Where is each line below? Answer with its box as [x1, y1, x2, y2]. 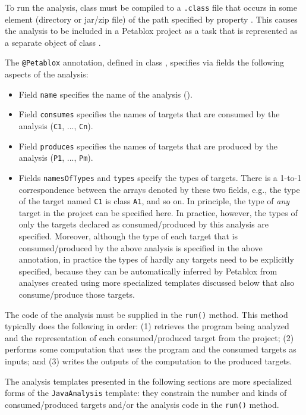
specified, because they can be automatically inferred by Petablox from [18, 264, 277, 277]
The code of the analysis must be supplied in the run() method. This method [5, 308, 288, 320]
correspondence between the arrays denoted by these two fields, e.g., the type [18, 183, 300, 195]
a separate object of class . [5, 36, 101, 48]
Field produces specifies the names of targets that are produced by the [18, 139, 277, 152]
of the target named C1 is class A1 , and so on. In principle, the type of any [18, 195, 290, 207]
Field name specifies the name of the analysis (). [18, 88, 193, 100]
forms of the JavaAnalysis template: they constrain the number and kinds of [5, 386, 287, 399]
